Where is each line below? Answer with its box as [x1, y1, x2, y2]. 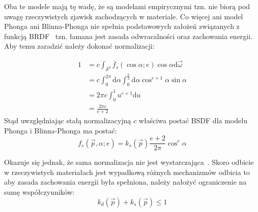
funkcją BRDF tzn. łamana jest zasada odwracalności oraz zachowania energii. [4, 30, 253, 41]
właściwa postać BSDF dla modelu [138, 115, 247, 125]
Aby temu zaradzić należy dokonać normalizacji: [4, 41, 155, 51]
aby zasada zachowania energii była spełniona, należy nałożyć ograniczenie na [4, 176, 247, 187]
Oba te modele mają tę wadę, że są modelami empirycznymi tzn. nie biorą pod [4, 1, 250, 11]
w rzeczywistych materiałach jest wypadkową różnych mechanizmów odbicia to [4, 166, 250, 177]
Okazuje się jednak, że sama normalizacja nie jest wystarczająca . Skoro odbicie [4, 157, 254, 167]
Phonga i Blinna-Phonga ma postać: [4, 125, 117, 135]
